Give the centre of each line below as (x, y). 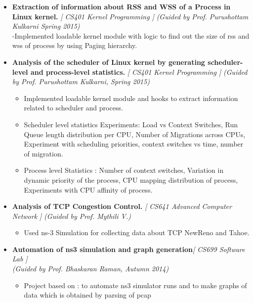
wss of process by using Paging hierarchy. (75, 45)
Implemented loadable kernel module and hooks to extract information (131, 98)
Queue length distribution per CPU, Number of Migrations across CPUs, (135, 134)
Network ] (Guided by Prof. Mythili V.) (71, 216)
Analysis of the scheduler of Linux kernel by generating (108, 62)
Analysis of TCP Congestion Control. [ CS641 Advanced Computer (122, 206)
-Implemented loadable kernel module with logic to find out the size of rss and (131, 35)
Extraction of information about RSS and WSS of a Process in (121, 6)
